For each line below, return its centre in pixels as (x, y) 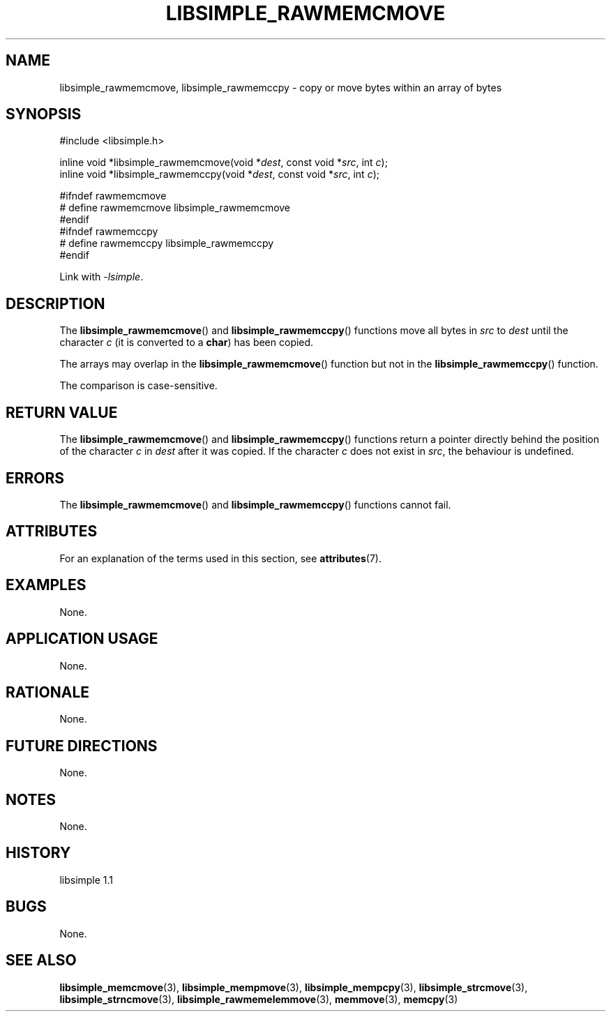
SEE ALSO (41, 960)
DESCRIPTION (55, 303)
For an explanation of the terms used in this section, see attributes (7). (220, 558)
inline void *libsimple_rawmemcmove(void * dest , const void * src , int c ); (224, 163)
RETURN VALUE (62, 412)
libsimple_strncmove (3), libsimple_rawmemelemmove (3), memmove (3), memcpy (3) (259, 999)
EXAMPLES (46, 585)
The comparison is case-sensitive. (138, 386)
